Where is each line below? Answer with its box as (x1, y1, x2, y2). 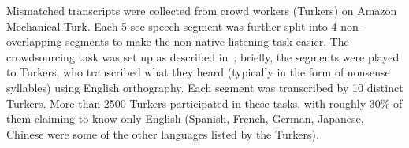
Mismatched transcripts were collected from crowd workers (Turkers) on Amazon (6, 2, 397, 18)
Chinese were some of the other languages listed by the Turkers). (6, 125, 319, 142)
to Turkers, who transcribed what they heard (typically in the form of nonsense (6, 64, 390, 80)
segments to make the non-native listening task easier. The (65, 33, 349, 50)
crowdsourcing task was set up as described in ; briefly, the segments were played (6, 48, 400, 65)
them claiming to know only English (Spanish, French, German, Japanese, (6, 110, 364, 127)
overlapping (6, 33, 62, 50)
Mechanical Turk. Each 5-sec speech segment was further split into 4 (6, 17, 337, 34)
